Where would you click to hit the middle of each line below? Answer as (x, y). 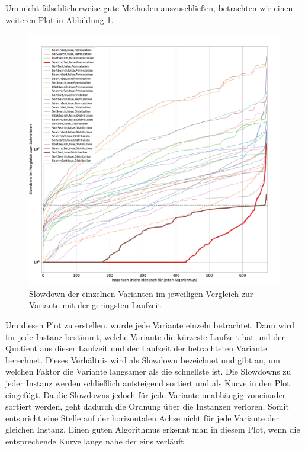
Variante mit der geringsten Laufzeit (95, 305)
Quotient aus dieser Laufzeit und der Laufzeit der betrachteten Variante (136, 348)
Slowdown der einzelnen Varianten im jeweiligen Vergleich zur (141, 293)
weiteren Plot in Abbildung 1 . (60, 19)
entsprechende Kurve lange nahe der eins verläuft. (96, 441)
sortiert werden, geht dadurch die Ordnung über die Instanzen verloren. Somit (147, 406)
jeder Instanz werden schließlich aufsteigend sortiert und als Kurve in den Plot (148, 383)
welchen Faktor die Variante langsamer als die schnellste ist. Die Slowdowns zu (148, 371)
